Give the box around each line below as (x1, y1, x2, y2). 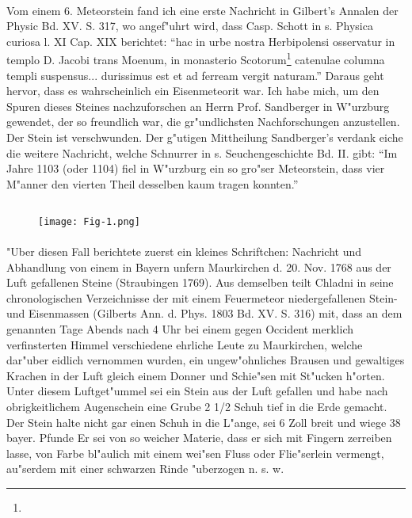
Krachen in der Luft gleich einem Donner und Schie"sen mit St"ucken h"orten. (6, 367, 385, 383)
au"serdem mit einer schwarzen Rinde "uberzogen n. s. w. (6, 460, 284, 477)
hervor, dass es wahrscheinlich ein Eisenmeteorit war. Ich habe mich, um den (6, 82, 380, 99)
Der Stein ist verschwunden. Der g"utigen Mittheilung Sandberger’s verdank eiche (6, 129, 403, 145)
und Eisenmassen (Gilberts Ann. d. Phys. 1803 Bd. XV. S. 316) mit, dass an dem (6, 305, 402, 322)
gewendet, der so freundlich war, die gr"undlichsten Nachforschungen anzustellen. (6, 113, 400, 130)
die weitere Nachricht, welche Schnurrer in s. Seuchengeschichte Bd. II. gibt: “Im (6, 144, 398, 161)
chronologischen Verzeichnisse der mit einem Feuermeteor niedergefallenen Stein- (6, 289, 398, 306)
